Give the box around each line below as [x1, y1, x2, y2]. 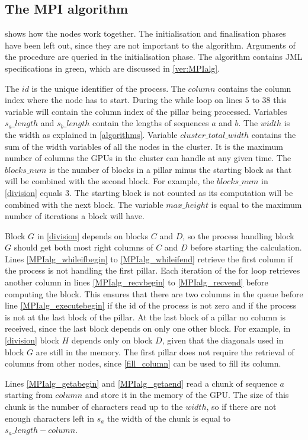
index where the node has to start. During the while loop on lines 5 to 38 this [5, 94, 287, 106]
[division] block [5, 334, 59, 346]
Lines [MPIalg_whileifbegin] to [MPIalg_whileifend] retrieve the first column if [5, 252, 293, 265]
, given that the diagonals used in [162, 334, 284, 346]
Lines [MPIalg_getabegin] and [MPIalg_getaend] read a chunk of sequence [5, 377, 277, 389]
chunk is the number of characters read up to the [5, 400, 183, 413]
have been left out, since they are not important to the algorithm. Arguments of [5, 38, 296, 51]
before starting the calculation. [190, 241, 302, 253]
